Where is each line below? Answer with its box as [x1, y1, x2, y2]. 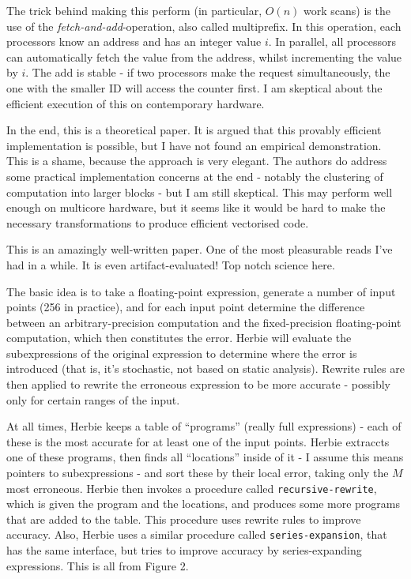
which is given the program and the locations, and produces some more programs [6, 495, 400, 512]
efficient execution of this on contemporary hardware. [6, 95, 265, 111]
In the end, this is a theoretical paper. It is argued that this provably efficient [6, 122, 382, 138]
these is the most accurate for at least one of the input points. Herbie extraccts [6, 433, 390, 449]
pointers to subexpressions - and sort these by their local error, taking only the [6, 464, 389, 481]
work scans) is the [304, 2, 390, 18]
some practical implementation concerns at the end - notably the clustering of [6, 167, 383, 184]
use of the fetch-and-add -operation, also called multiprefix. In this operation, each [6, 17, 402, 34]
